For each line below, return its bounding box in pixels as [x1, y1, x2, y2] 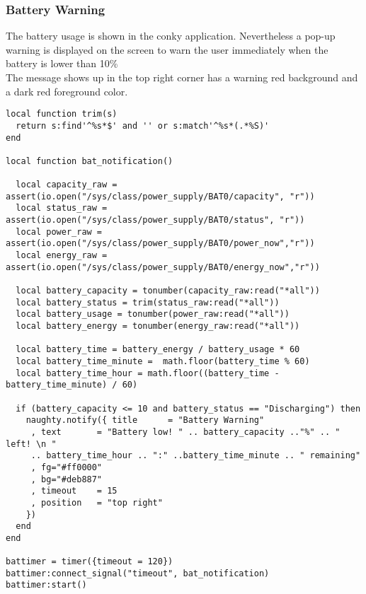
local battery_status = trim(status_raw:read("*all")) [16, 297, 280, 308]
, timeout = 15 [30, 486, 118, 496]
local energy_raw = [16, 250, 108, 261]
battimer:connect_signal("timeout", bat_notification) [6, 568, 270, 578]
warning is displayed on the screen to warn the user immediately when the [6, 42, 328, 57]
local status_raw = [16, 203, 108, 214]
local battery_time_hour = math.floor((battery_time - [16, 368, 280, 378]
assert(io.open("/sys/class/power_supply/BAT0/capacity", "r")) [6, 191, 315, 202]
